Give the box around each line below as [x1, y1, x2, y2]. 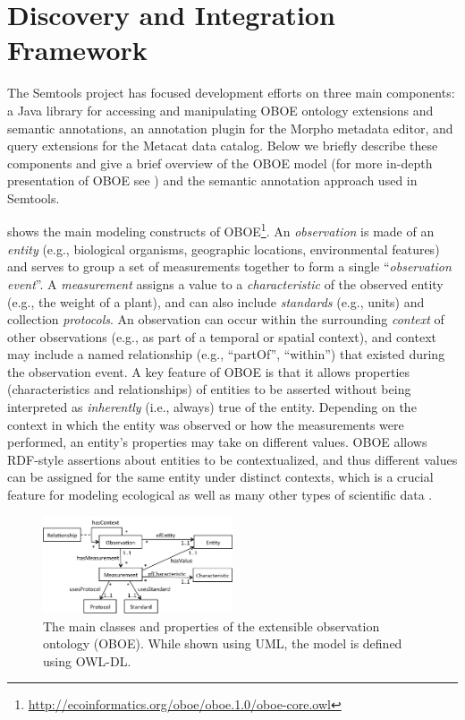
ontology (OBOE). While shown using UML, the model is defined [43, 634, 402, 653]
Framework [7, 31, 148, 68]
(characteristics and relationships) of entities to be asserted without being [7, 380, 411, 399]
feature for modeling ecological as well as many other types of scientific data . [7, 485, 433, 504]
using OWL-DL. [43, 651, 131, 670]
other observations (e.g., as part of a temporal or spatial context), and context [7, 327, 437, 346]
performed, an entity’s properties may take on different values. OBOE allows [7, 433, 427, 451]
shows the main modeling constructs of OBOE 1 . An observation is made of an [7, 219, 435, 241]
